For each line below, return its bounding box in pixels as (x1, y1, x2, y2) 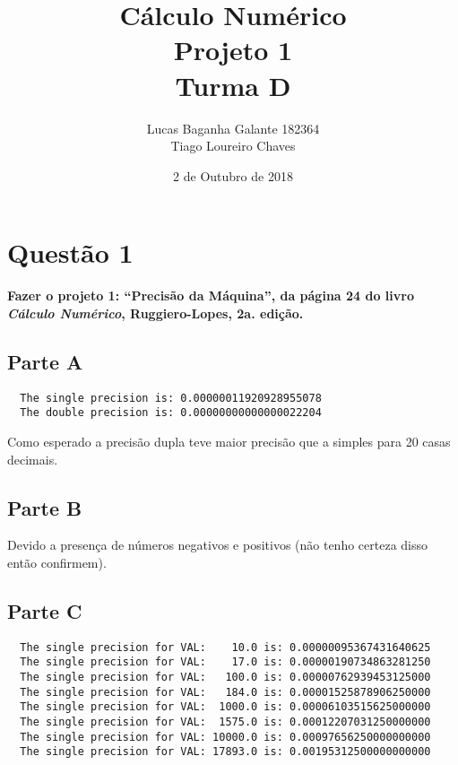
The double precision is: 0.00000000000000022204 (20, 406, 322, 420)
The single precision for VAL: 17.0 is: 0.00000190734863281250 (20, 656, 431, 669)
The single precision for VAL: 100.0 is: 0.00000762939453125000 (20, 671, 431, 684)
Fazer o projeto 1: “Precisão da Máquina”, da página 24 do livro (7, 286, 414, 305)
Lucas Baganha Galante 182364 (146, 118, 320, 137)
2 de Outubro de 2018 (173, 166, 293, 185)
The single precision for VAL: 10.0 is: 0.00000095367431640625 (20, 640, 431, 654)
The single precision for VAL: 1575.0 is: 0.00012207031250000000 (20, 715, 431, 728)
